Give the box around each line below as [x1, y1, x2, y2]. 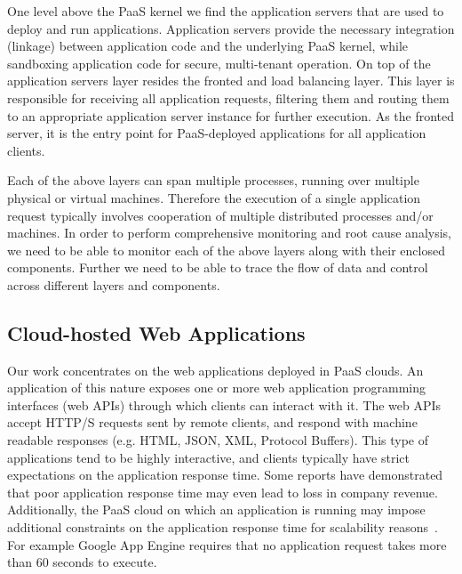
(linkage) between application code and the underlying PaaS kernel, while [7, 36, 409, 55]
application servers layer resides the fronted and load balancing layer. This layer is [7, 71, 455, 90]
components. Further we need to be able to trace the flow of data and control [7, 258, 428, 277]
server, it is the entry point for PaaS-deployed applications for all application [7, 124, 426, 142]
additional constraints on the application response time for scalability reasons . [7, 518, 438, 537]
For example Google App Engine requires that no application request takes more [7, 535, 447, 554]
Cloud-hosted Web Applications [7, 319, 306, 346]
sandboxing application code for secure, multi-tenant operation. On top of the [7, 53, 431, 72]
